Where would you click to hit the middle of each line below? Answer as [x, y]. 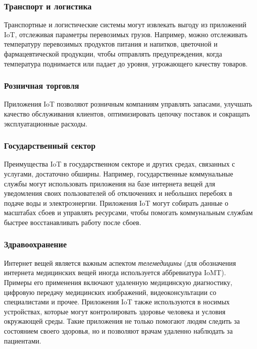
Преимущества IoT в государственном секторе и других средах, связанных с [120, 164]
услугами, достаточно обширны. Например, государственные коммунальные [119, 174]
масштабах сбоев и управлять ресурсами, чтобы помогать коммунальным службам [128, 212]
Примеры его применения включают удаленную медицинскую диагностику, [118, 282]
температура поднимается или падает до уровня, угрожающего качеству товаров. [126, 63]
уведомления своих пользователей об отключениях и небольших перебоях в [118, 193]
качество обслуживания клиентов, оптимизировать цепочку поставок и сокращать [127, 114]
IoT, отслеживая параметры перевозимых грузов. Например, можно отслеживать [126, 34]
